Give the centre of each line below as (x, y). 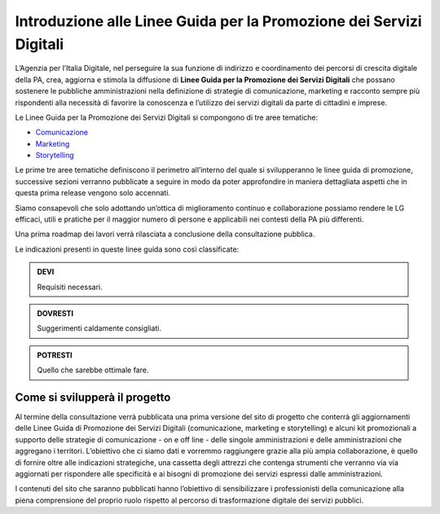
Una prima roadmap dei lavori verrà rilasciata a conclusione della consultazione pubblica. (165, 234)
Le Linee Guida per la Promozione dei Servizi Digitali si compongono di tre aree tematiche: (167, 117)
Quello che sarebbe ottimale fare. (93, 370)
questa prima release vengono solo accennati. (93, 193)
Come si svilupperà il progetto (93, 397)
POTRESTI (55, 355)
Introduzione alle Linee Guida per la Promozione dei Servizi (219, 21)
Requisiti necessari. (70, 287)
